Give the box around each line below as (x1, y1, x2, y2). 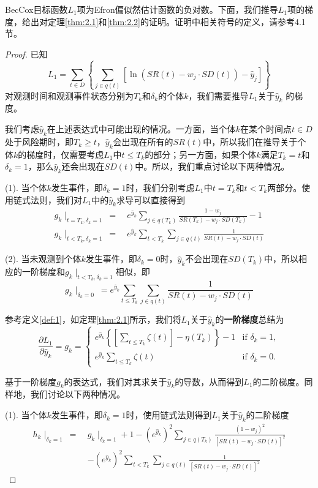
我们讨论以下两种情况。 (30, 388, 125, 400)
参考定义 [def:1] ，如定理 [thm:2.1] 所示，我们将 (5, 313, 181, 326)
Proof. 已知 (5, 47, 48, 60)
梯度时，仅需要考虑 (26, 148, 104, 160)
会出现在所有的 (113, 135, 173, 148)
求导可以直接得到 (116, 193, 185, 206)
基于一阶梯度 (5, 375, 56, 388)
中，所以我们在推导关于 (203, 135, 298, 148)
